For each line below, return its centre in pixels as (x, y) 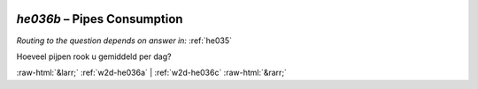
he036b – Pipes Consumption (100, 19)
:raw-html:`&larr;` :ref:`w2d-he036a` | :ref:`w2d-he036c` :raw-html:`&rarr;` (152, 73)
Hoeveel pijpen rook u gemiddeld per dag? (94, 56)
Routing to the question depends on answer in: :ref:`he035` (124, 41)
